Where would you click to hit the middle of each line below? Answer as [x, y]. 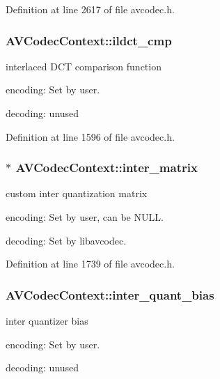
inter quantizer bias [47, 320]
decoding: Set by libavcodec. [66, 240]
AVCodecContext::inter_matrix [107, 168]
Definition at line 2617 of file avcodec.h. [90, 9]
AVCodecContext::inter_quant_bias [110, 294]
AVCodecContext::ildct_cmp [89, 40]
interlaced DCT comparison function [84, 66]
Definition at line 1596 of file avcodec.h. [90, 136]
